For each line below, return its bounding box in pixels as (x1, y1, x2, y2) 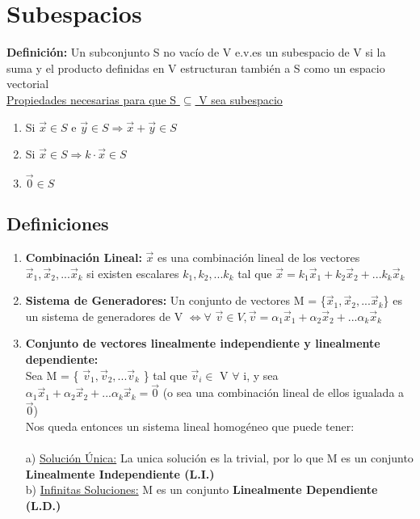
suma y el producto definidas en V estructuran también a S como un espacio (6, 59, 385, 76)
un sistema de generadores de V (25, 307, 183, 324)
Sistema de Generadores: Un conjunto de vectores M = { (25, 292, 326, 309)
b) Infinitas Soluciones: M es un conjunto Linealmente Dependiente (25, 481, 378, 498)
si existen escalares (86, 264, 179, 281)
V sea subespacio (199, 91, 283, 108)
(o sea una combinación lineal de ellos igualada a (162, 384, 405, 401)
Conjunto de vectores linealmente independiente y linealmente (25, 335, 380, 352)
